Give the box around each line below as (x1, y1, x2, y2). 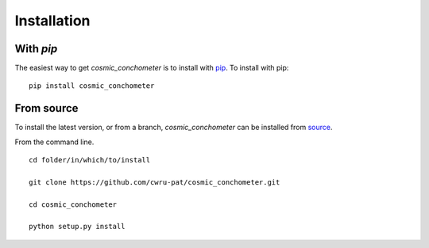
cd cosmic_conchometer (29, 200, 118, 209)
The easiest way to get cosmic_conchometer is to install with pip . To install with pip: (14, 63, 289, 73)
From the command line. (14, 137, 95, 147)
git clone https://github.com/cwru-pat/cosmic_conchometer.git (29, 177, 280, 186)
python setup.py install (29, 222, 126, 231)
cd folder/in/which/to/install (29, 155, 151, 165)
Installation (14, 12, 91, 29)
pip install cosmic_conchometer (29, 82, 155, 90)
